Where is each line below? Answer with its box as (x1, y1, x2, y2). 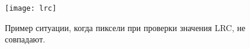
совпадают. (5, 33, 46, 45)
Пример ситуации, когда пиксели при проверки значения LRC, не (5, 21, 246, 33)
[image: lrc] (5, 4, 56, 13)
